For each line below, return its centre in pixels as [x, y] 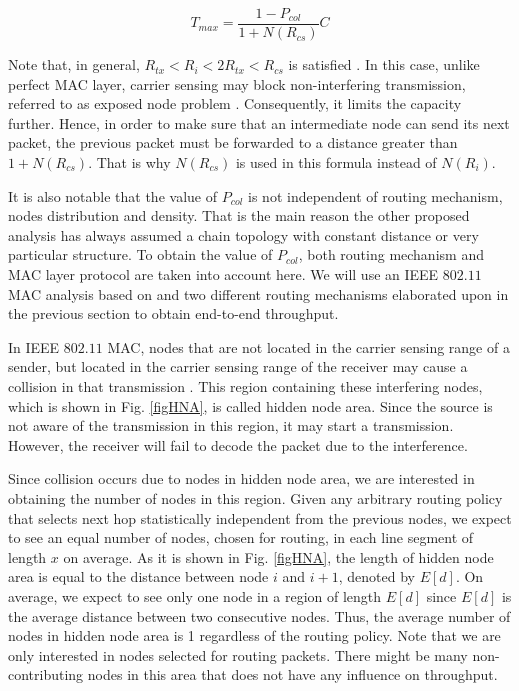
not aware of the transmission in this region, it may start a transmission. [231, 425]
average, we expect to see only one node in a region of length [195, 595]
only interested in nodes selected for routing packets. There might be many [238, 654]
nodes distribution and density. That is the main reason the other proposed [239, 215]
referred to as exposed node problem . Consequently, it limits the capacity [235, 103]
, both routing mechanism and [391, 254]
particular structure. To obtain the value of [140, 254]
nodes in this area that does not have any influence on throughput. [292, 674]
